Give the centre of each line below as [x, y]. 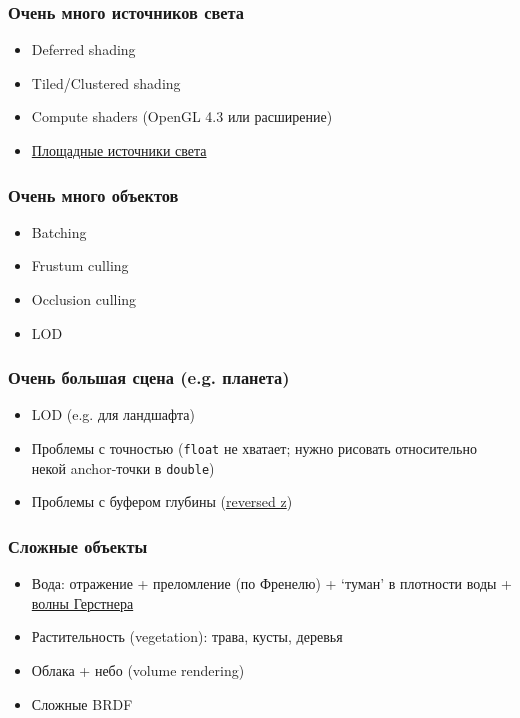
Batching [59, 231]
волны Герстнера [82, 602]
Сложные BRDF [82, 703]
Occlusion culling [84, 299]
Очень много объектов [93, 194]
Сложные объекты [78, 545]
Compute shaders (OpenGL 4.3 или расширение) [182, 116]
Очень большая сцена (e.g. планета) [149, 377]
